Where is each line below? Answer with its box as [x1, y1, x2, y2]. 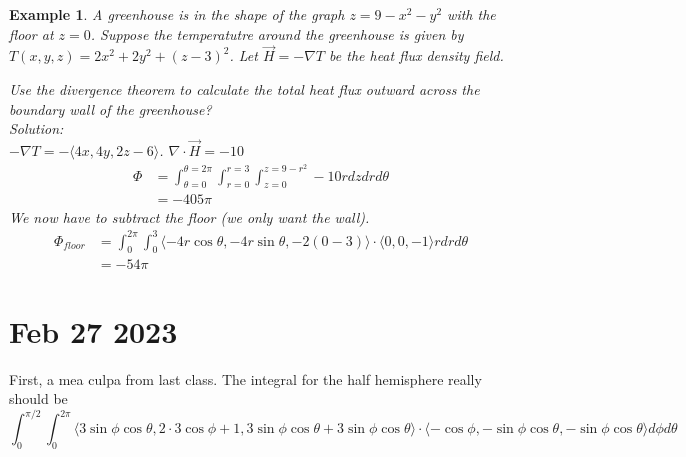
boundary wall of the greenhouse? [9, 98, 212, 119]
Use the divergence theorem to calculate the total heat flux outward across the [9, 79, 480, 99]
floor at [9, 23, 54, 44]
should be [9, 388, 68, 409]
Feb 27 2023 [9, 310, 178, 351]
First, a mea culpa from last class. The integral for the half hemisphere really [9, 368, 482, 389]
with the [447, 4, 496, 24]
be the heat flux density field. [329, 45, 504, 66]
